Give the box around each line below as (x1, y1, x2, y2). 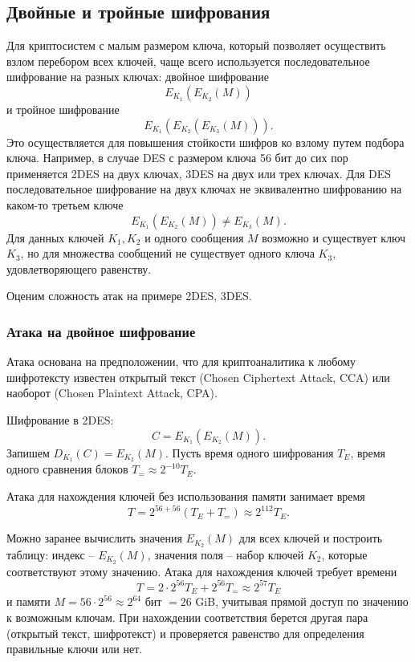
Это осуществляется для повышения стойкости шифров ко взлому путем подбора (6, 133, 405, 150)
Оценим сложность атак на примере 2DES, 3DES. (6, 287, 252, 304)
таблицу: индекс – (6, 546, 95, 562)
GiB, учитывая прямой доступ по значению (195, 593, 409, 610)
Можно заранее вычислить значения (6, 530, 182, 546)
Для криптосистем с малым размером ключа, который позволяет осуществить (6, 37, 386, 54)
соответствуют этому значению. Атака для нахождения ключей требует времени (6, 562, 397, 579)
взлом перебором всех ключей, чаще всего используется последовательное (6, 52, 370, 69)
